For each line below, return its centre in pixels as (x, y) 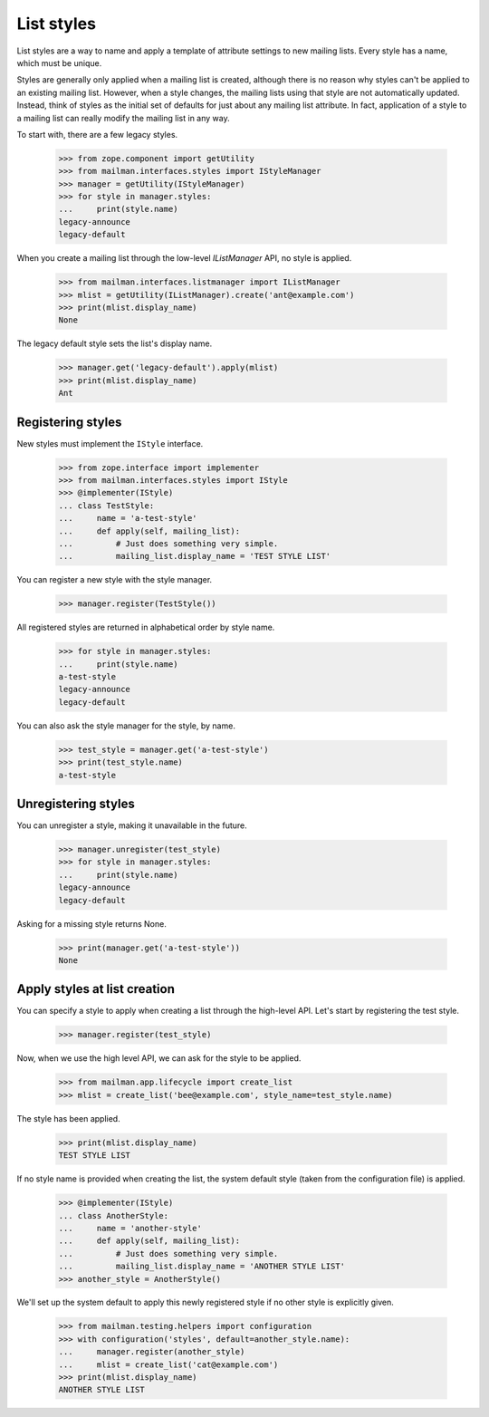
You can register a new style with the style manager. (115, 580)
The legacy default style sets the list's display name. (115, 343)
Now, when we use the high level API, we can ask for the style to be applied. (159, 1058)
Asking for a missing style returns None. (91, 923)
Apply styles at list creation (96, 989)
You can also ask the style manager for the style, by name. (126, 726)
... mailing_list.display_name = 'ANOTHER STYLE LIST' (202, 1267)
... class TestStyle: (106, 506)
